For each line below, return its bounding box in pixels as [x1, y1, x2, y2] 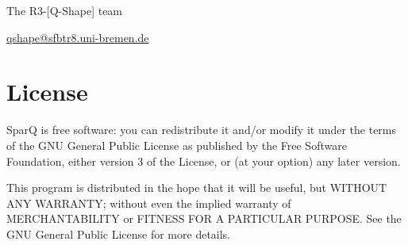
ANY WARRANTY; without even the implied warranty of [6, 194, 291, 211]
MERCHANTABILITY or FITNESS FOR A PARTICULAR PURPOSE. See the [6, 210, 402, 227]
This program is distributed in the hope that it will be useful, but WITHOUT [6, 179, 387, 196]
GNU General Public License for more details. [6, 225, 231, 242]
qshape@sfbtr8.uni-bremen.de [6, 29, 149, 45]
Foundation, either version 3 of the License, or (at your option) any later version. [6, 152, 401, 169]
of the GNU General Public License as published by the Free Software [6, 136, 347, 153]
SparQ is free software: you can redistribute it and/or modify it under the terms [6, 121, 397, 138]
